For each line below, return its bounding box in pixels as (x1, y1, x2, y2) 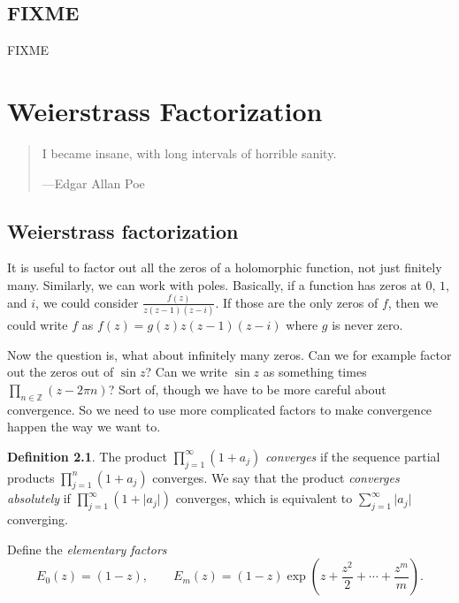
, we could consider (35, 293, 139, 311)
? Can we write (145, 363, 227, 381)
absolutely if (7, 489, 71, 508)
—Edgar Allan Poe (42, 173, 145, 192)
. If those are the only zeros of (215, 293, 379, 311)
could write (7, 316, 68, 334)
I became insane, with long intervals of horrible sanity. (42, 143, 337, 162)
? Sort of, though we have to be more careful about (108, 379, 386, 398)
